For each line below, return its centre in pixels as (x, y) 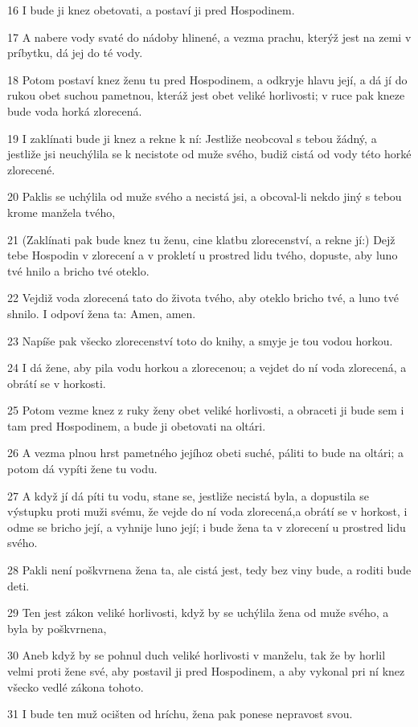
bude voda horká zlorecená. (75, 110)
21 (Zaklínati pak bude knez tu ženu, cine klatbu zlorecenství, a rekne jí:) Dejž (201, 239)
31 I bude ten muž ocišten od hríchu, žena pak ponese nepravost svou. (180, 714)
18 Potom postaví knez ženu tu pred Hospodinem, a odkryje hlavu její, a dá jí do (207, 79)
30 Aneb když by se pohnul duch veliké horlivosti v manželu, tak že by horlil (197, 655)
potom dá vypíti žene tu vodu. (82, 469)
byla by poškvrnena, (57, 628)
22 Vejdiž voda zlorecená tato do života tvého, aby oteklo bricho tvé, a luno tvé (203, 298)
